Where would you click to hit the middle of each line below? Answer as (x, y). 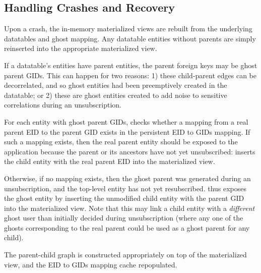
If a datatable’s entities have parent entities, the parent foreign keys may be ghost (131, 65)
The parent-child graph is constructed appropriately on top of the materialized (125, 255)
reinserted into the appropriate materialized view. (81, 48)
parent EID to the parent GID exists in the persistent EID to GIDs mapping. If (127, 131)
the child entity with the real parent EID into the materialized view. (110, 161)
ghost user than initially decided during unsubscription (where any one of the (124, 218)
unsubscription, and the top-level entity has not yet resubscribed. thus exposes (125, 188)
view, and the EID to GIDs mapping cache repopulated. (91, 264)
